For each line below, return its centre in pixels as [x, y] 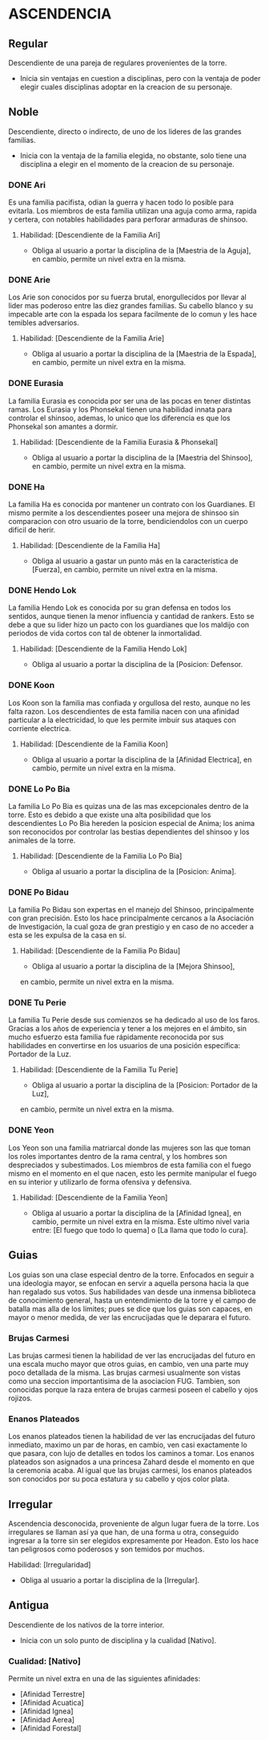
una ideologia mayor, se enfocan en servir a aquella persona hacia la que [129, 1283]
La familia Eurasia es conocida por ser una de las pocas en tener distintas [130, 400]
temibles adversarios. [44, 323]
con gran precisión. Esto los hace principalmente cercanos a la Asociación [131, 918]
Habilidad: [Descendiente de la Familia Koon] [94, 744]
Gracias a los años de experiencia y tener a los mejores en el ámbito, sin [127, 1029]
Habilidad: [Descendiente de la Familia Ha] [90, 545]
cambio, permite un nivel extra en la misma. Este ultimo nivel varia [141, 1222]
